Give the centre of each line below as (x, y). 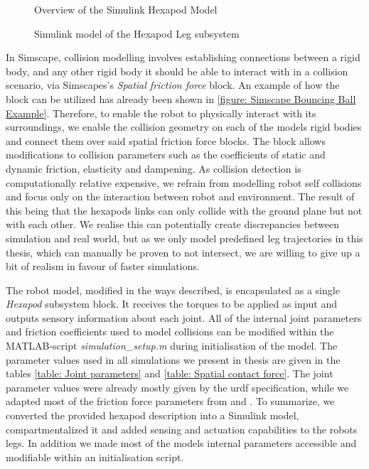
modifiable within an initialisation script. (95, 457)
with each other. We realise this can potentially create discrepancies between (173, 224)
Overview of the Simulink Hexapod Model (126, 9)
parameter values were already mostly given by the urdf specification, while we (177, 387)
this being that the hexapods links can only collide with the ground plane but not (184, 210)
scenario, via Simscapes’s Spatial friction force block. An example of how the (173, 85)
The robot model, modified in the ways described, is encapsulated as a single (173, 290)
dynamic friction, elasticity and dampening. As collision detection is (154, 168)
